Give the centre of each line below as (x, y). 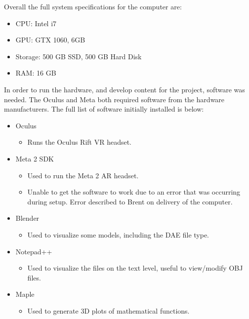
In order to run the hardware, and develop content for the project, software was (124, 89)
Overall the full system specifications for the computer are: (93, 6)
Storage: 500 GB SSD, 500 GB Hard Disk (79, 56)
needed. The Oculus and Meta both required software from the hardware (114, 99)
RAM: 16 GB (36, 73)
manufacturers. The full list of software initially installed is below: (104, 109)
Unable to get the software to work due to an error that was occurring (134, 192)
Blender (27, 218)
